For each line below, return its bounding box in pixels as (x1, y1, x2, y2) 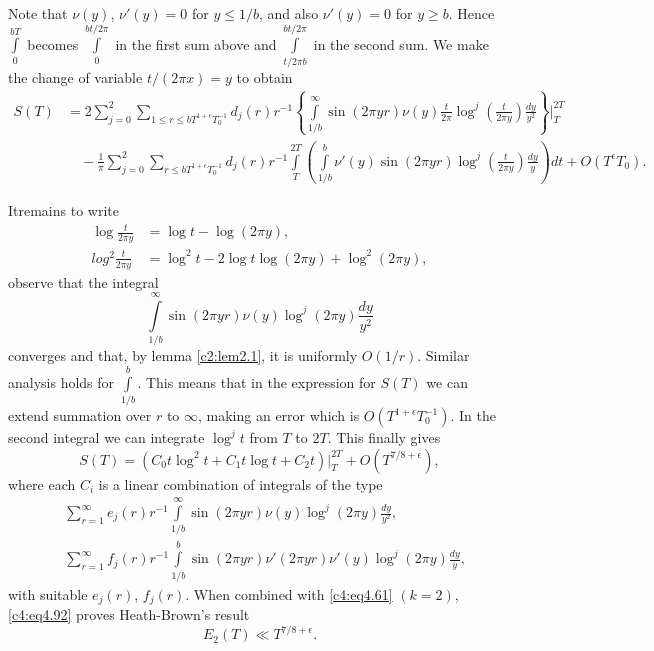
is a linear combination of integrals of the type (98, 473, 383, 494)
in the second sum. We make (313, 33, 489, 54)
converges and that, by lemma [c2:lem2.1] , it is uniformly (8, 345, 358, 366)
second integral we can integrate (8, 427, 205, 448)
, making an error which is (198, 405, 360, 426)
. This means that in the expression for (137, 371, 376, 392)
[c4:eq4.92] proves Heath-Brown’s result (8, 603, 250, 624)
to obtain (236, 66, 293, 87)
